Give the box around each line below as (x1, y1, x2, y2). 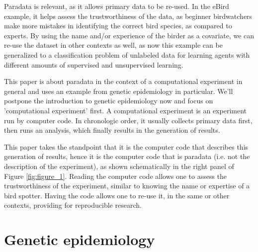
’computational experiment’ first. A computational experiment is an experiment (4, 105, 247, 115)
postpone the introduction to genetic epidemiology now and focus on (4, 95, 213, 106)
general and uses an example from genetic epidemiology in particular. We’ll (4, 85, 233, 96)
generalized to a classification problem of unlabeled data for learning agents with (4, 49, 250, 60)
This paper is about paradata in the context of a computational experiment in (4, 76, 243, 86)
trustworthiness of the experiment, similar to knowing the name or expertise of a (4, 180, 250, 191)
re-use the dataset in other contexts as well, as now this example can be (4, 40, 223, 50)
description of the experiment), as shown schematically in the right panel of (4, 161, 234, 171)
